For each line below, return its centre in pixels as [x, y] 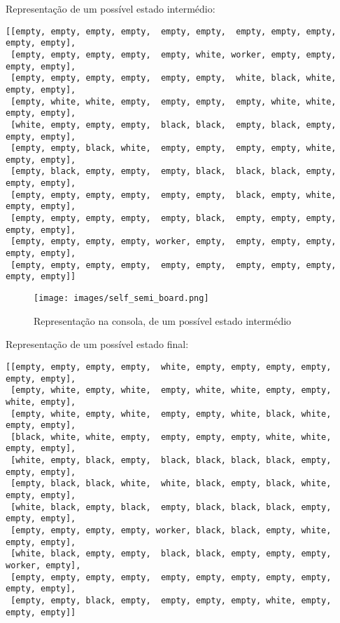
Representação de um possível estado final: [97, 344]
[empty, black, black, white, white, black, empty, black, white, [171, 484]
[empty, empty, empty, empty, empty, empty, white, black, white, [173, 78]
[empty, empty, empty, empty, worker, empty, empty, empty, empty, [173, 242]
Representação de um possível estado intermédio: [111, 8]
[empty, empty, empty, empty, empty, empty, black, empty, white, [173, 195]
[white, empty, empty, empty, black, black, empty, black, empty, [173, 125]
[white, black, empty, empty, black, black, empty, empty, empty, [171, 554]
